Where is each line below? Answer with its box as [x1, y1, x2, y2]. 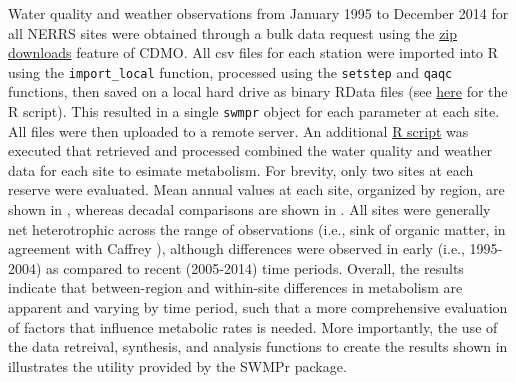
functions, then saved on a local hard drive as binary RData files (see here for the [8, 81, 508, 102]
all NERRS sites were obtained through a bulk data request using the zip [8, 22, 458, 43]
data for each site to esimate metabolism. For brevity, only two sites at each [8, 159, 474, 180]
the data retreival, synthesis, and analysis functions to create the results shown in [8, 336, 508, 357]
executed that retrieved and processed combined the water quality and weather [8, 140, 493, 161]
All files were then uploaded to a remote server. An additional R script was [8, 120, 469, 141]
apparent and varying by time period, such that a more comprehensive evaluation [8, 297, 508, 318]
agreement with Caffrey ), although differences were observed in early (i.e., [8, 238, 465, 259]
